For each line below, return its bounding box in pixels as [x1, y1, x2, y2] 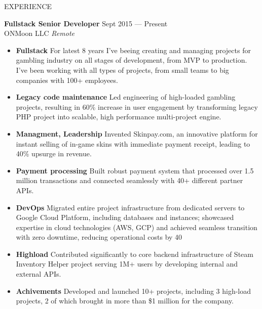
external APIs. [16, 269, 61, 279]
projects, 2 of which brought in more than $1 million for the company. [16, 295, 234, 306]
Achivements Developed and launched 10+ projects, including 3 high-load [16, 285, 251, 296]
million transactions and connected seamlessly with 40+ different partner [16, 175, 243, 186]
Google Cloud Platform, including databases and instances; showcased [16, 212, 234, 223]
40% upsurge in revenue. [16, 148, 92, 159]
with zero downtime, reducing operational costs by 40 [16, 232, 182, 242]
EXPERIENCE [4, 1, 52, 11]
